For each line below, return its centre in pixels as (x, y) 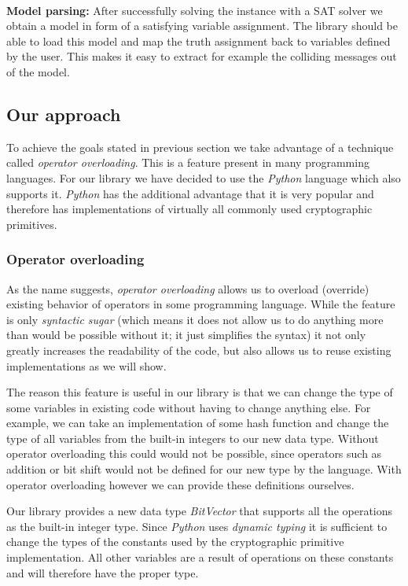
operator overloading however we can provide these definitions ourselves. (180, 484)
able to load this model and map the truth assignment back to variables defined (198, 41)
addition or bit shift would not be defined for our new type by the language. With (204, 469)
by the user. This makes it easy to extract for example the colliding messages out (202, 56)
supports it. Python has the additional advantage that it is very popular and (190, 193)
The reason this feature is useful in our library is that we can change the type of (200, 392)
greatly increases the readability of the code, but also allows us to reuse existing (199, 350)
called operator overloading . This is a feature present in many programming (188, 162)
